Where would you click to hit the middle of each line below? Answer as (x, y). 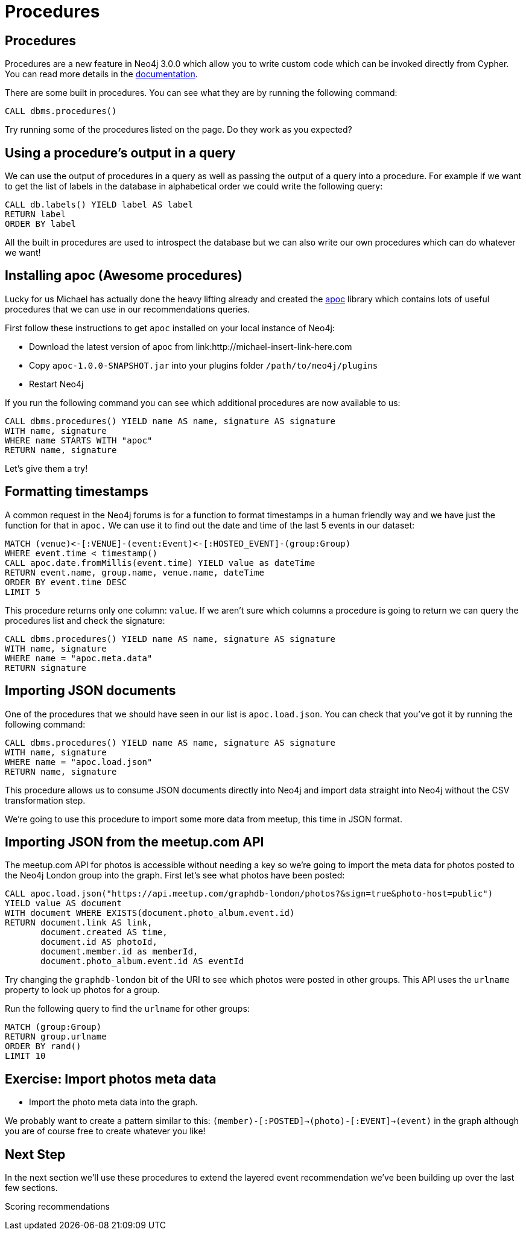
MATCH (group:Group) (53, 1027)
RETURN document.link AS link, (79, 923)
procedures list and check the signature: (85, 620)
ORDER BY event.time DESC (66, 582)
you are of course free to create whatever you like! (105, 1131)
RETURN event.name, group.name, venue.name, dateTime (135, 572)
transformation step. (45, 800)
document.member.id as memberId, (119, 952)
